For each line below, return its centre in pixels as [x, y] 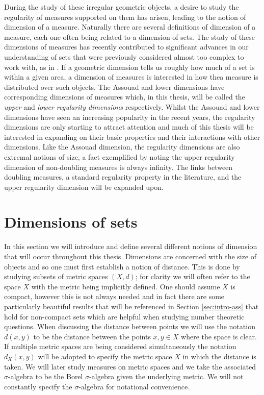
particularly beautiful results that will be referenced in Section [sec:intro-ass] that [131, 306]
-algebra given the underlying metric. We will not [166, 376]
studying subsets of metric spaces [56, 276]
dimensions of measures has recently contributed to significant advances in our [126, 47]
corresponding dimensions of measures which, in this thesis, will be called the [125, 97]
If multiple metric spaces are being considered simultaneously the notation [120, 346]
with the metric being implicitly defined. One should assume [126, 286]
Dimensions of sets [71, 222]
